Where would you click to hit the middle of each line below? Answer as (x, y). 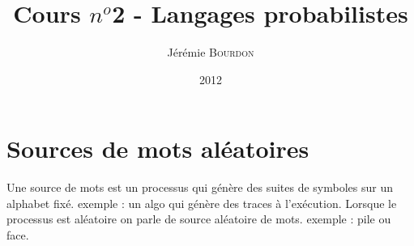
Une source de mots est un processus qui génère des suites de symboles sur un (200, 187)
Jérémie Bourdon (211, 52)
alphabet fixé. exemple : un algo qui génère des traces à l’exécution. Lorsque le (202, 203)
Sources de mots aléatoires (158, 148)
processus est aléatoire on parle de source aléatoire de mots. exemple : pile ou (199, 219)
